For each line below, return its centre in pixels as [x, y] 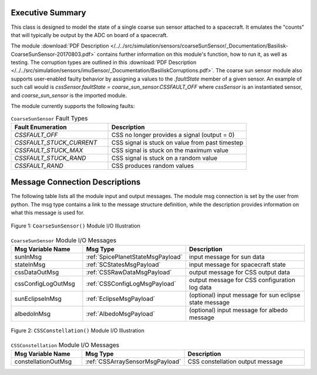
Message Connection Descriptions [76, 182]
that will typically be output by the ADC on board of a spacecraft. [90, 35]
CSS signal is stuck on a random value [164, 158]
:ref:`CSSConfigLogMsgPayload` [131, 284]
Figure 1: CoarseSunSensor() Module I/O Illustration [75, 226]
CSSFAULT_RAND [39, 166]
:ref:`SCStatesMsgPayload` [123, 264]
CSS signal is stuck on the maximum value [170, 150]
